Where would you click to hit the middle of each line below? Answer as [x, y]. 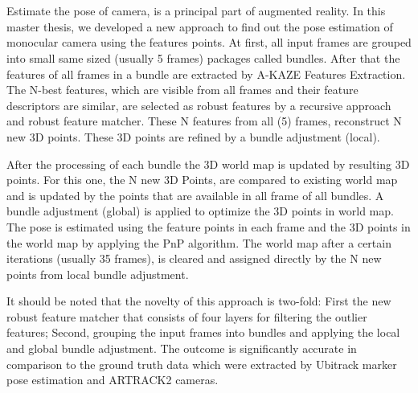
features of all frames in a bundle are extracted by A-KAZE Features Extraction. [206, 74]
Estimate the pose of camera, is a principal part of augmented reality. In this [196, 11]
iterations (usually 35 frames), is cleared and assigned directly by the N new [194, 258]
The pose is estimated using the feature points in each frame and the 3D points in [209, 226]
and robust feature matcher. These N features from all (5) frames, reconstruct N [204, 121]
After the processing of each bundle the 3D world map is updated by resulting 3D [208, 164]
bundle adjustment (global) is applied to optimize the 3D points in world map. [200, 211]
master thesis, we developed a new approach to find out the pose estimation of [200, 26]
